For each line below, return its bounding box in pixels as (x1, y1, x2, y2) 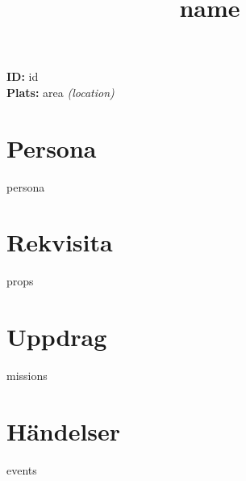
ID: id (6, 68, 39, 85)
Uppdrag (6, 320, 107, 353)
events (6, 461, 37, 478)
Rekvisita (6, 226, 113, 259)
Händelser (6, 414, 121, 447)
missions (6, 367, 48, 384)
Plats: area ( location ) (6, 83, 115, 100)
